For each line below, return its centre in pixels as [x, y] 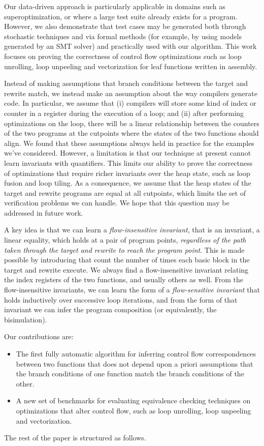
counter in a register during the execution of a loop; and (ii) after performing [124, 113]
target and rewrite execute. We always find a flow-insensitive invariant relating [126, 269]
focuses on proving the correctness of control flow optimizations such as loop [123, 56]
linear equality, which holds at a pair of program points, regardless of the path [125, 240]
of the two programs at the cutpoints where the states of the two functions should [131, 133]
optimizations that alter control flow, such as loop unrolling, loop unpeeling [134, 410]
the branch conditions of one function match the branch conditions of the [130, 374]
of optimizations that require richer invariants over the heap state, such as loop [127, 173]
